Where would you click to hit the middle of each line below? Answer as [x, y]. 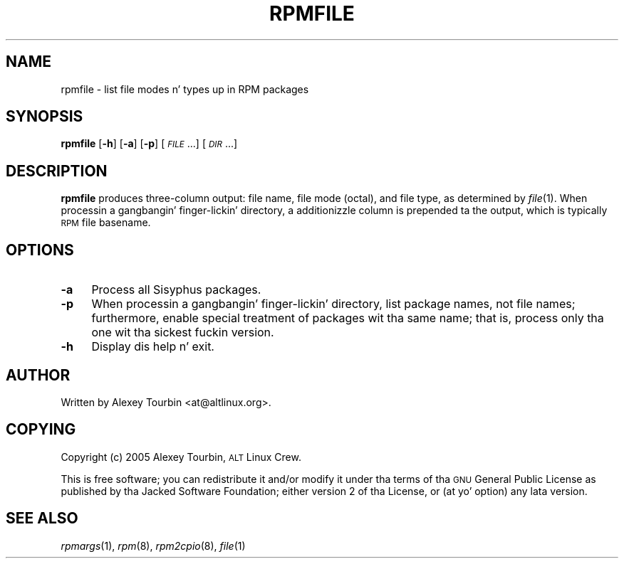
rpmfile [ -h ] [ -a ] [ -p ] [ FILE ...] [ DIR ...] [149, 144]
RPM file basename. [106, 223]
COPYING [41, 430]
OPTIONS [40, 250]
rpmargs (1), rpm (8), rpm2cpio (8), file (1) [153, 546]
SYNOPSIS [45, 117]
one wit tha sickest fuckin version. [183, 332]
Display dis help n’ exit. [153, 347]
